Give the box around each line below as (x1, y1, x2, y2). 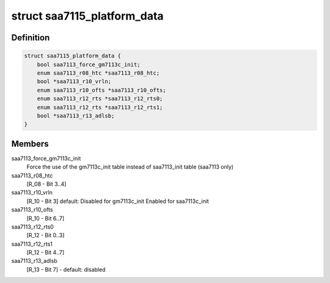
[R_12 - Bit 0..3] (26, 232, 65, 239)
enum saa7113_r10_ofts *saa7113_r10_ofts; (37, 86, 166, 94)
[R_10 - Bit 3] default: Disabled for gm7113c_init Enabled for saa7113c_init (26, 197, 209, 205)
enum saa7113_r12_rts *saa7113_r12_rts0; (37, 95, 163, 102)
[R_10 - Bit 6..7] (26, 215, 65, 222)
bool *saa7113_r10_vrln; (37, 78, 112, 85)
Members (11, 138, 49, 149)
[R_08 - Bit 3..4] (26, 180, 67, 188)
